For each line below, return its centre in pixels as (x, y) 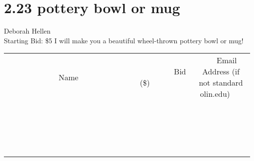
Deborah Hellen (27, 31)
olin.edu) (215, 94)
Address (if (221, 72)
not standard (221, 83)
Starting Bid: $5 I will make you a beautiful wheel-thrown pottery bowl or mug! (124, 40)
